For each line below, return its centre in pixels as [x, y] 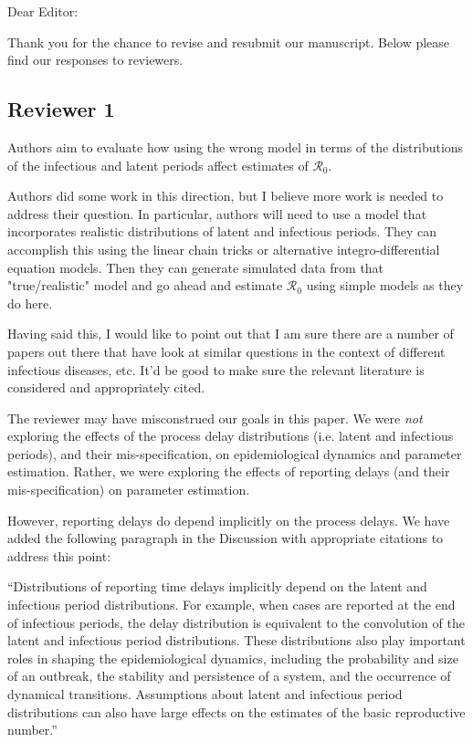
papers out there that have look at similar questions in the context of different [226, 351]
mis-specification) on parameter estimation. [129, 490]
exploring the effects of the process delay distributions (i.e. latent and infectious [231, 436]
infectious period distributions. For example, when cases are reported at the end [231, 605]
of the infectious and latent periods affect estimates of [158, 165]
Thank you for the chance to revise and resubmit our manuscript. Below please [229, 42]
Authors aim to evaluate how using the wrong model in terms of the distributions [236, 146]
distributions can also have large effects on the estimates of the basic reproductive [236, 711]
